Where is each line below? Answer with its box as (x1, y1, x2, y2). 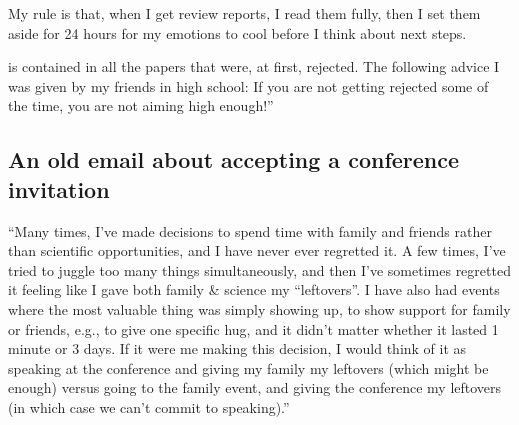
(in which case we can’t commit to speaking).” (8, 396, 290, 417)
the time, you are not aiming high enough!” (8, 95, 274, 116)
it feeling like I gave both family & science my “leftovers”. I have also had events (8, 279, 500, 300)
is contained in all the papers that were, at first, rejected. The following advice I (8, 56, 500, 77)
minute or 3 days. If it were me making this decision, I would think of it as (8, 338, 467, 359)
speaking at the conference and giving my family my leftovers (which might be (8, 357, 489, 378)
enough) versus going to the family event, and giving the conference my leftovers (8, 377, 502, 398)
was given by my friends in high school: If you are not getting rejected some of (8, 75, 489, 96)
